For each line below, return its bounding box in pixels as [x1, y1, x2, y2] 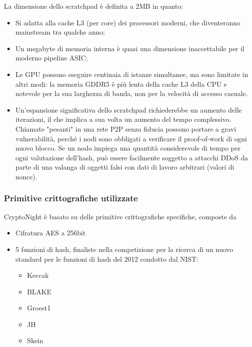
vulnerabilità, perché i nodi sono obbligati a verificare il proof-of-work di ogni [15, 133, 247, 143]
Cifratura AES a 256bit [15, 228, 86, 238]
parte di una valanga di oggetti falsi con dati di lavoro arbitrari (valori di [15, 162, 234, 172]
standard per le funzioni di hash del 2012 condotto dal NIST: [15, 253, 199, 264]
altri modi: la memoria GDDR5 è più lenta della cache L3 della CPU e [15, 78, 227, 89]
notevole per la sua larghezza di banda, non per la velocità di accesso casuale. [15, 88, 248, 98]
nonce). [15, 171, 38, 181]
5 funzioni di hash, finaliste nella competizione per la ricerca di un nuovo [15, 244, 233, 254]
